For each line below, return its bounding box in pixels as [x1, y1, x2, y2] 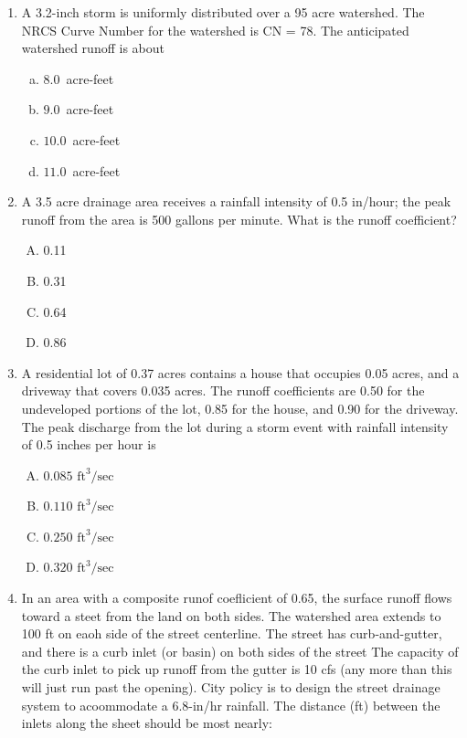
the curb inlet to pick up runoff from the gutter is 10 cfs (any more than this [21, 659, 452, 679]
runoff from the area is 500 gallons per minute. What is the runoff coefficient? [21, 209, 457, 228]
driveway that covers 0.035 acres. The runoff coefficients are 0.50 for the [21, 381, 425, 400]
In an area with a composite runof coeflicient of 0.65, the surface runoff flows [21, 588, 452, 607]
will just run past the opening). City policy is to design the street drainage [21, 678, 440, 697]
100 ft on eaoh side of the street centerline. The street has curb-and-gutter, [21, 624, 442, 643]
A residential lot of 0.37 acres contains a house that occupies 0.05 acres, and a [21, 363, 460, 382]
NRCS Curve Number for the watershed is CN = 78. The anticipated [21, 20, 409, 39]
